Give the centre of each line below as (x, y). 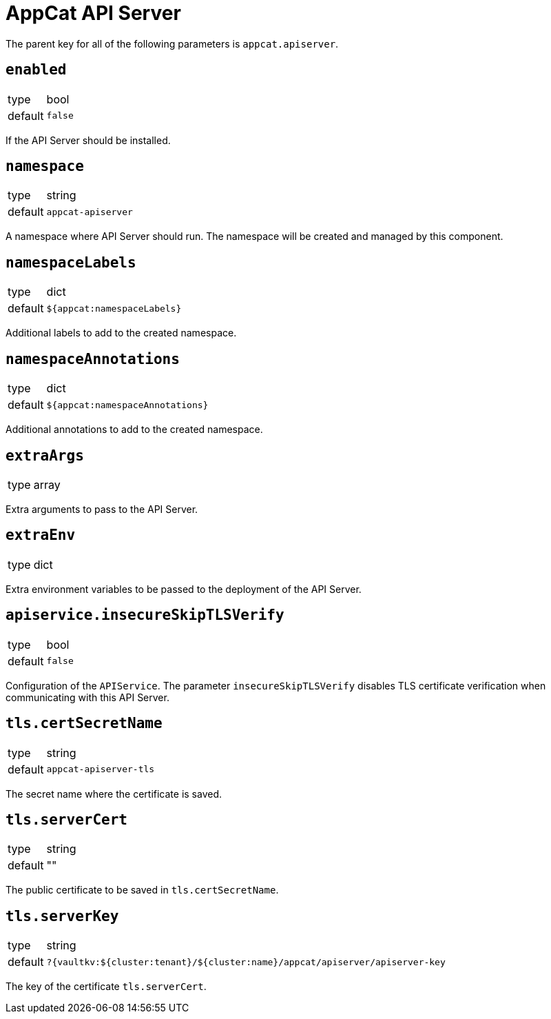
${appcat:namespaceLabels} (114, 308)
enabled (36, 70)
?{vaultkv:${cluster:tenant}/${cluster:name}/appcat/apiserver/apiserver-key (246, 962)
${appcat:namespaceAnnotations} (127, 405)
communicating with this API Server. (87, 697)
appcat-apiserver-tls (101, 769)
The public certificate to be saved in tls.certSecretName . (142, 890)
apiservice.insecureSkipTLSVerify (145, 615)
